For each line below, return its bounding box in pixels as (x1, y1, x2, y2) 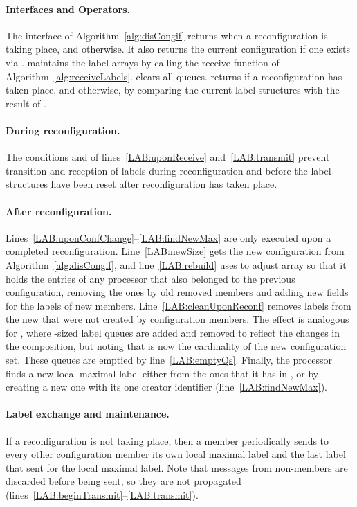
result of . (6, 96, 46, 110)
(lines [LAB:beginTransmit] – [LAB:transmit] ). (6, 488, 199, 502)
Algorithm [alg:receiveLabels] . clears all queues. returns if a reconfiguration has (6, 69, 342, 83)
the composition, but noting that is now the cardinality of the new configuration (6, 339, 347, 353)
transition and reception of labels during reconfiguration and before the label (6, 163, 331, 177)
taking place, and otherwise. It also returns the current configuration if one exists (6, 42, 351, 56)
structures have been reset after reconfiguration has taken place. (6, 177, 277, 191)
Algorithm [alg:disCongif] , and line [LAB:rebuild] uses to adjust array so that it (6, 257, 347, 272)
